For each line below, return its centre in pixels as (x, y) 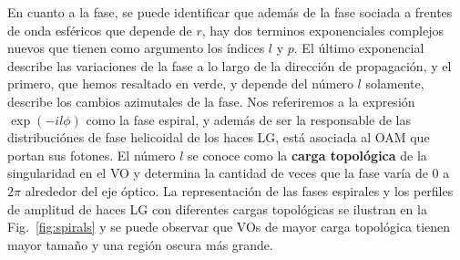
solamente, (395, 83)
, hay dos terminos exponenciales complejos (322, 30)
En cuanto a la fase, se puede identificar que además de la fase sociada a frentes (230, 12)
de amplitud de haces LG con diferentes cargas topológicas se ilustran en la (217, 208)
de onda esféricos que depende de (100, 30)
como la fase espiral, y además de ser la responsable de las (249, 119)
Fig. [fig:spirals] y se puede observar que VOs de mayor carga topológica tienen (229, 227)
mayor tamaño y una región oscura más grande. (140, 244)
